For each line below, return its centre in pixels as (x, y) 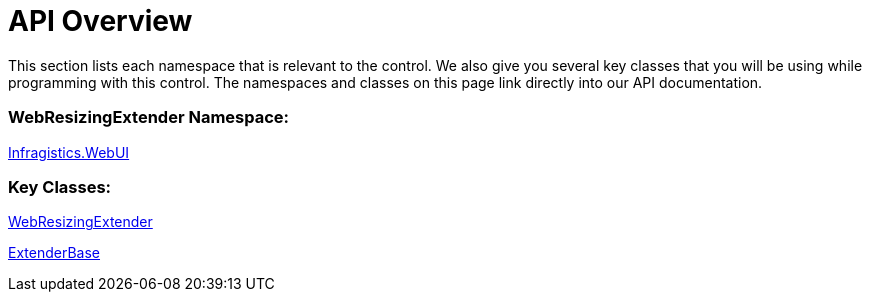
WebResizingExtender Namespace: (149, 117)
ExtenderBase (54, 253)
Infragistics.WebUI (69, 152)
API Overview (100, 21)
